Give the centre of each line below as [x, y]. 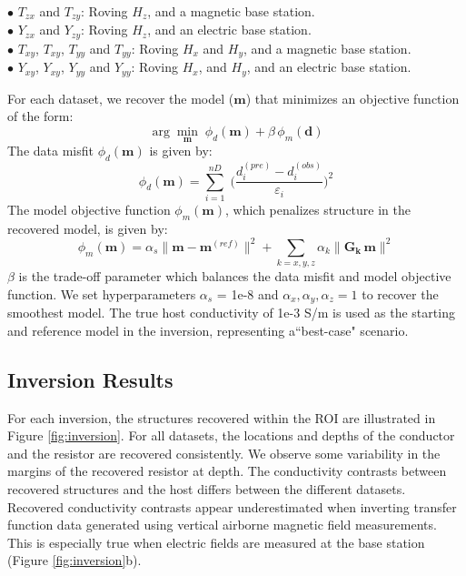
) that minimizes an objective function [352, 98]
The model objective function [89, 210]
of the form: [40, 116]
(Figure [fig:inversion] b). [74, 560]
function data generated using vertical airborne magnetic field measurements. [222, 525]
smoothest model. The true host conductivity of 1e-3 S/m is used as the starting [231, 313]
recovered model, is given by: [88, 228]
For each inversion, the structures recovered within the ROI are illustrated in [222, 417]
